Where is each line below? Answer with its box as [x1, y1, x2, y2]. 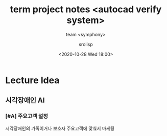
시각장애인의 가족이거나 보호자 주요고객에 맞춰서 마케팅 [5, 125, 115, 131]
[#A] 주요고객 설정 [5, 112, 49, 120]
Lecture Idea [5, 74, 60, 86]
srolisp [79, 41, 93, 47]
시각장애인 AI [5, 96, 45, 105]
